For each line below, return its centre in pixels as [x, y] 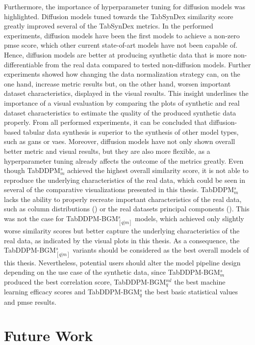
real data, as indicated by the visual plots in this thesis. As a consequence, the [122, 240]
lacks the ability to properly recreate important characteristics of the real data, [123, 199]
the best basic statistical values [191, 292]
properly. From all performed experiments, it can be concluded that [105, 122]
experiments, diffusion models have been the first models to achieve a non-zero [122, 35]
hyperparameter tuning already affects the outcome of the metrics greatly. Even [124, 160]
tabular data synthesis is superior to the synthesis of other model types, [131, 131]
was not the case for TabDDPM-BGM [61, 218]
